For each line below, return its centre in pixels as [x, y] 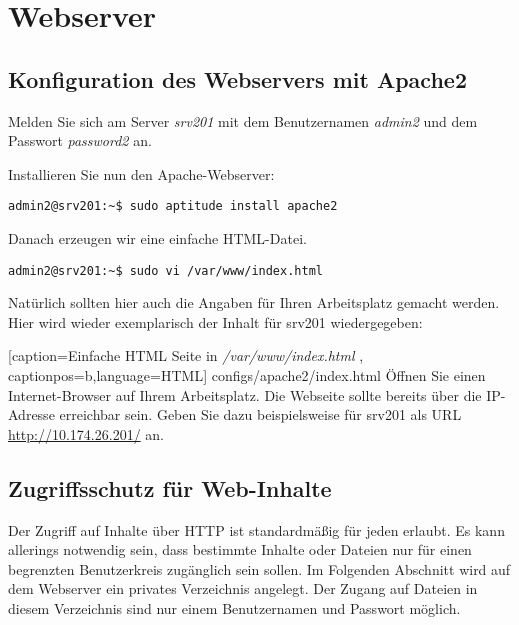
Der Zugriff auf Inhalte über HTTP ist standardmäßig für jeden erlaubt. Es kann [256, 529]
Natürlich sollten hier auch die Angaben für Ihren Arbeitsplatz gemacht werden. [254, 302]
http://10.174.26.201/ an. [86, 433]
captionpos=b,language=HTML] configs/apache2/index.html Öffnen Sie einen [247, 375]
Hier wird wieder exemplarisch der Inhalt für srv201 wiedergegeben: [215, 321]
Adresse [31, 414]
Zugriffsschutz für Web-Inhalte [170, 487]
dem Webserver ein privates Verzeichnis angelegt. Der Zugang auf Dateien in [243, 588]
